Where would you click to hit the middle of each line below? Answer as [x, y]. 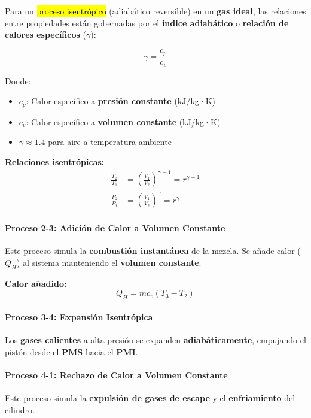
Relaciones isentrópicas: [55, 161]
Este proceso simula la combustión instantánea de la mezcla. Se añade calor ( [153, 251]
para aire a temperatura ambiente [110, 142]
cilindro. [20, 409]
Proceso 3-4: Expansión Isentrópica [79, 316]
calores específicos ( [45, 34]
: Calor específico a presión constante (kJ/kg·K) [121, 101]
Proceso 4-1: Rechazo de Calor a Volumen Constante [116, 375]
